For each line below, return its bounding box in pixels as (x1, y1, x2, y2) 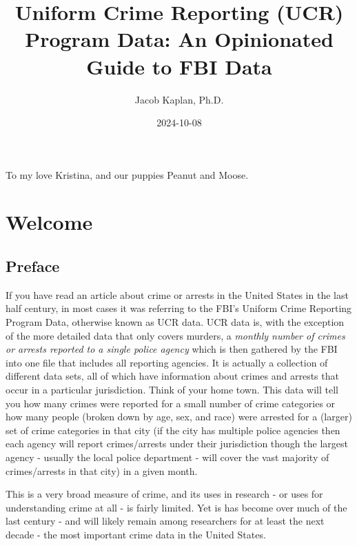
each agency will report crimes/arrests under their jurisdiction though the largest (6, 436, 348, 451)
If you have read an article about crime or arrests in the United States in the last (6, 287, 349, 302)
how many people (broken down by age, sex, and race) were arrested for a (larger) (6, 409, 352, 424)
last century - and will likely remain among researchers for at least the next (6, 514, 325, 528)
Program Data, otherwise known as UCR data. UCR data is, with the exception (6, 315, 345, 329)
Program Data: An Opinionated (25, 25, 334, 53)
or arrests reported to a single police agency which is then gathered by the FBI (6, 342, 338, 356)
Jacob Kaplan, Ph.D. (134, 92, 224, 106)
